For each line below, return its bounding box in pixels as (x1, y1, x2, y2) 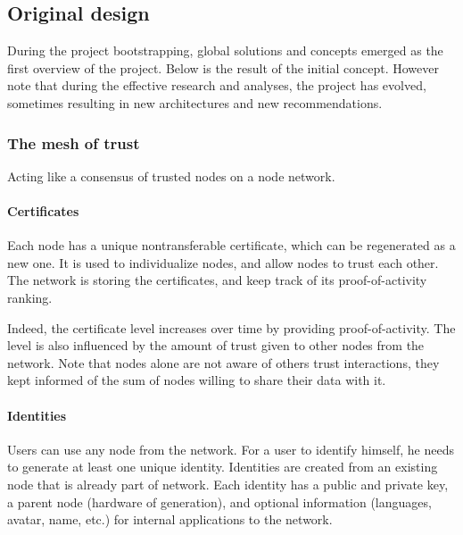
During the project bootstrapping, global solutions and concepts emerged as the (7, 41, 443, 60)
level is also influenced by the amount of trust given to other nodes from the (7, 336, 425, 355)
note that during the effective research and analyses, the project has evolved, (7, 76, 426, 95)
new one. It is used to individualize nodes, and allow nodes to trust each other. (7, 253, 439, 272)
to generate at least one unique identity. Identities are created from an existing (7, 457, 438, 476)
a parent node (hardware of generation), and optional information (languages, (7, 492, 432, 511)
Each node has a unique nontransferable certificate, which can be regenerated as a (7, 236, 456, 255)
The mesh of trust (7, 131, 140, 154)
